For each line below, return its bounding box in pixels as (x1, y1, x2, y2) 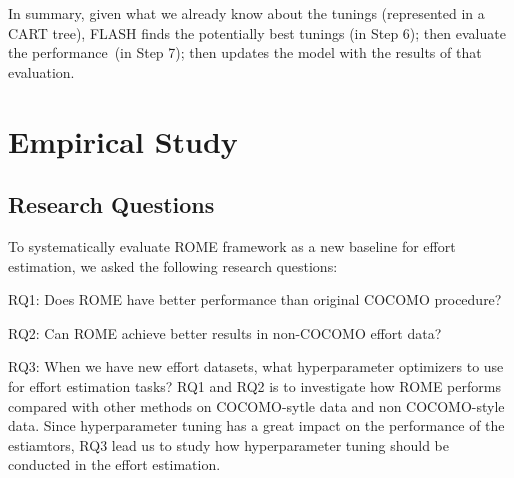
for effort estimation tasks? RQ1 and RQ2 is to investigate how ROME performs (8, 375, 501, 396)
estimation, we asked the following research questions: (8, 255, 338, 276)
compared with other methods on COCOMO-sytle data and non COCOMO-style (8, 395, 505, 416)
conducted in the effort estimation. (8, 454, 221, 475)
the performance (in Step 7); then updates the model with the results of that (8, 42, 482, 63)
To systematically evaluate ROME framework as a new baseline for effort (8, 235, 456, 256)
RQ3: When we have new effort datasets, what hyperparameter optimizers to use (8, 356, 504, 377)
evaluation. (8, 61, 75, 82)
